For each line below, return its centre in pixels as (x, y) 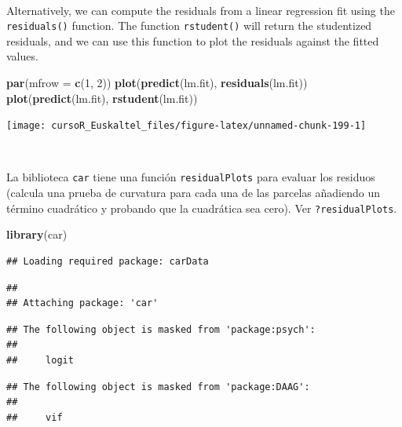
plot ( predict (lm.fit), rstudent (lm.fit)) (102, 98)
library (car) (37, 234)
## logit (40, 360)
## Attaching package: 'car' (82, 303)
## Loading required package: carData (108, 261)
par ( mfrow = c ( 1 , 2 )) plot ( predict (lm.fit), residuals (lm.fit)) (157, 83)
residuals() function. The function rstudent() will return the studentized (189, 26)
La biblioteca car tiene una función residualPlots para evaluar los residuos (191, 177)
